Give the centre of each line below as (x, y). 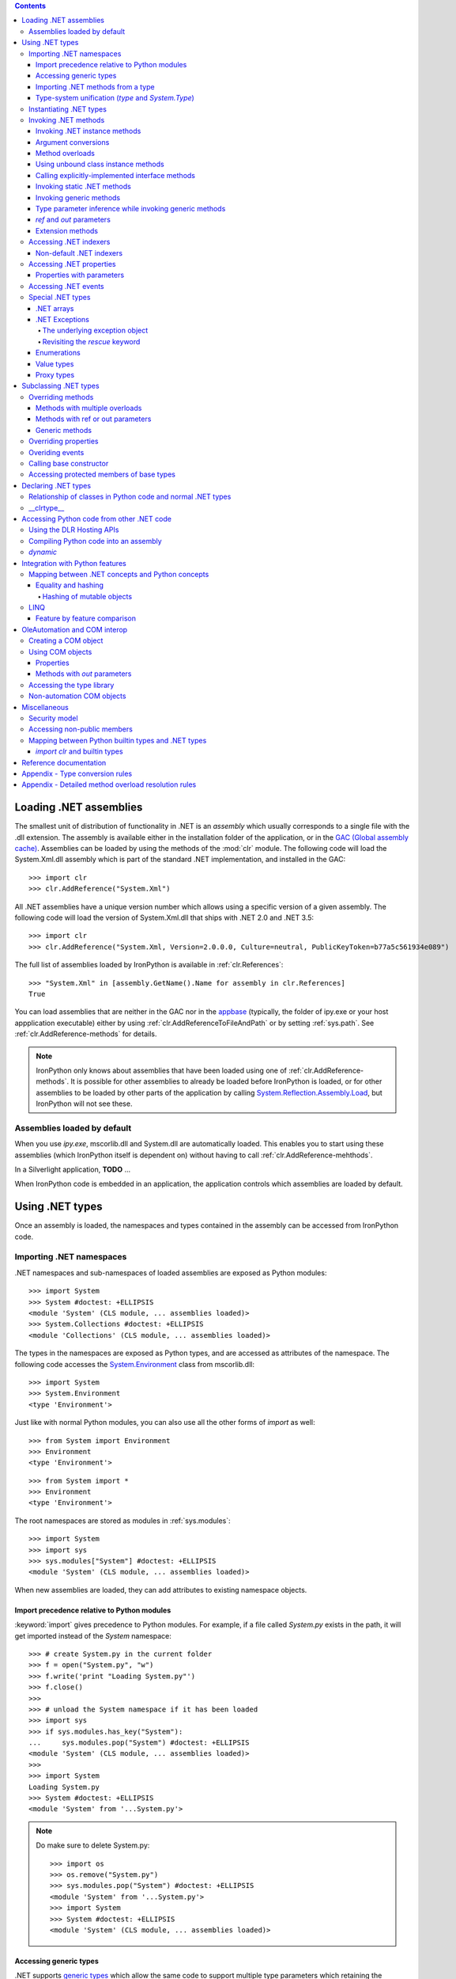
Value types (55, 363)
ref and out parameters (73, 220)
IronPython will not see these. (84, 1103)
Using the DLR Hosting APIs (74, 530)
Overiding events (57, 452)
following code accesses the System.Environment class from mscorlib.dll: (134, 1364)
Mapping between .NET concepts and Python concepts (119, 574)
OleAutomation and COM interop (75, 629)
